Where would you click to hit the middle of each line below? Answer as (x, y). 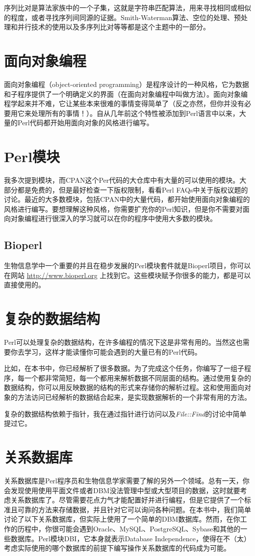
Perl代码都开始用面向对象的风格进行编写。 (85, 123)
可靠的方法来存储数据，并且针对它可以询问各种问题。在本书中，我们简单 (134, 509)
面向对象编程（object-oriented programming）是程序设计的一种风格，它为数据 (127, 84)
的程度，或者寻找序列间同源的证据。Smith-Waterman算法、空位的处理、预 (123, 17)
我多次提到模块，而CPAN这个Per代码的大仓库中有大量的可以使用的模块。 (122, 180)
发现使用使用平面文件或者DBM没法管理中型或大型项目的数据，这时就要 (125, 490)
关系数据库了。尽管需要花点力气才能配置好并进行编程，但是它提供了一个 (127, 500)
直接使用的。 (25, 285)
